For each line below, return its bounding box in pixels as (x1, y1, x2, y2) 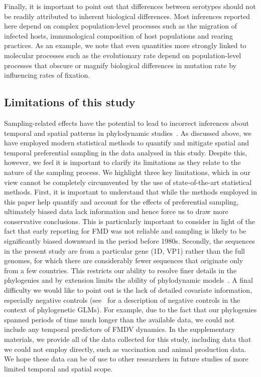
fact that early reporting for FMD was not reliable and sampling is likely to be (4, 226, 246, 236)
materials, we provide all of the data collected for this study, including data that (4, 334, 251, 344)
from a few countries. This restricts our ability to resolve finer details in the (4, 265, 237, 275)
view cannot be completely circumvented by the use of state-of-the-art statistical (4, 176, 252, 187)
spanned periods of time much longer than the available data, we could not (4, 314, 235, 324)
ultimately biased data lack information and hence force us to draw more (4, 206, 228, 217)
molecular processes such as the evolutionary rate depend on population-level (4, 50, 241, 60)
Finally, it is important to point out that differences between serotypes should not (4, 1, 256, 11)
